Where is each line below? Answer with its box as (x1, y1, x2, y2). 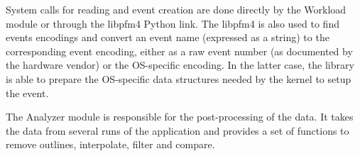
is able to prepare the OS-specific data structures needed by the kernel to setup (6, 71, 351, 86)
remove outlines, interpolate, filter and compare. (6, 137, 215, 152)
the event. (6, 85, 49, 100)
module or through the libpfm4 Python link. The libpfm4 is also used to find (6, 16, 339, 30)
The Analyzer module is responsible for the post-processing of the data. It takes (6, 109, 354, 124)
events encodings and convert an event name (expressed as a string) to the (6, 30, 329, 45)
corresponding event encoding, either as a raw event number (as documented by (6, 43, 353, 58)
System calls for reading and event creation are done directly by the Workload (6, 2, 347, 16)
